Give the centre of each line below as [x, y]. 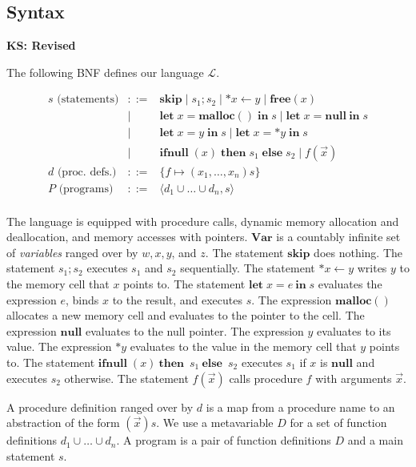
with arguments [354, 378]
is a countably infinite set [338, 237]
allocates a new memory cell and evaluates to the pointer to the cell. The [186, 315]
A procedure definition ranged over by [100, 407]
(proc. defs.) [87, 172]
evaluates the [350, 283]
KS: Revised [41, 45]
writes [372, 268]
